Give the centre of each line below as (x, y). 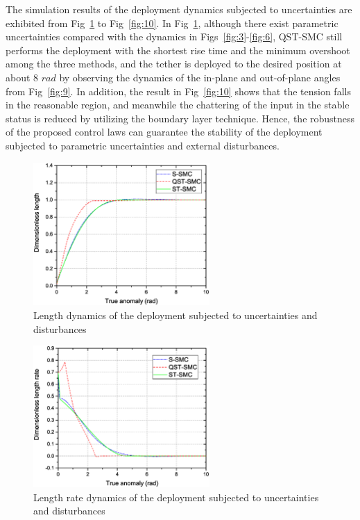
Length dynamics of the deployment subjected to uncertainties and (175, 315)
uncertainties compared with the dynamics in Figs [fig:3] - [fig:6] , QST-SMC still (174, 36)
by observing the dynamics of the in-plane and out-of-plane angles (200, 77)
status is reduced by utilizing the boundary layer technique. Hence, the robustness (180, 118)
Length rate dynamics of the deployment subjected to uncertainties (176, 497)
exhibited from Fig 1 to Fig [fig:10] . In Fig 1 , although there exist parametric (172, 23)
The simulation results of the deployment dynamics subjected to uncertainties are (179, 9)
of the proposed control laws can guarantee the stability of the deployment (164, 132)
